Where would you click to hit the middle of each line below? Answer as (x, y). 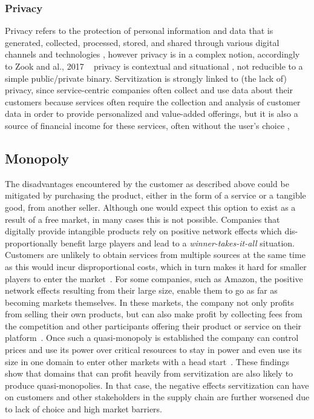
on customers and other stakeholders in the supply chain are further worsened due (157, 397)
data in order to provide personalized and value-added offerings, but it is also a (152, 114)
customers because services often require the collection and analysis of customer (153, 101)
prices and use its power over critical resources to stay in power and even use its (153, 350)
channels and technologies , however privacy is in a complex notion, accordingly (152, 54)
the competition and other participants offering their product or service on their (153, 325)
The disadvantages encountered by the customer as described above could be (147, 183)
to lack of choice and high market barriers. (84, 409)
